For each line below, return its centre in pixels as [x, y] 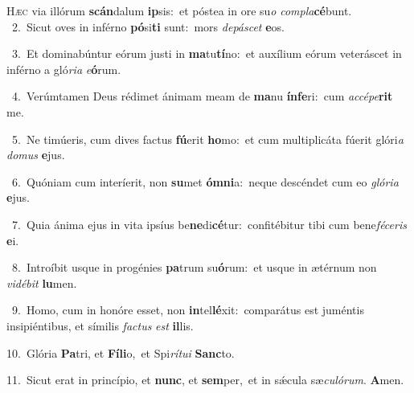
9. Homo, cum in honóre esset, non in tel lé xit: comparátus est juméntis [188, 310]
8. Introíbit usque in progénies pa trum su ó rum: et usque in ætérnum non [194, 267]
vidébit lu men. [42, 282]
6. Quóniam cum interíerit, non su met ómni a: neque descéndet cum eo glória [205, 181]
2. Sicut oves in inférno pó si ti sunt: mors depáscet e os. [148, 26]
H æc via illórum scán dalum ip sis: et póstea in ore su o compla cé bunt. [179, 10]
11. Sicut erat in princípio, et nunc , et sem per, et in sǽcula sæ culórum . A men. [205, 380]
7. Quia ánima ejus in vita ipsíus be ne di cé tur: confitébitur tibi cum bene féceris [209, 224]
